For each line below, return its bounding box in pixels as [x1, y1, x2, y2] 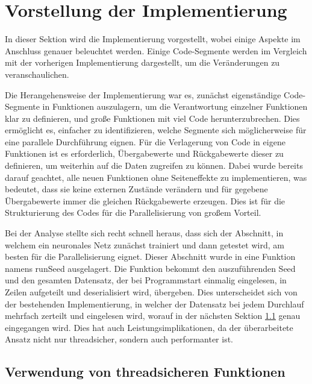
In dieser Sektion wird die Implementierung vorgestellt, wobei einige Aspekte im [5, 33, 301, 45]
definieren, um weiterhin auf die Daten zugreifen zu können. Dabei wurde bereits [5, 159, 303, 172]
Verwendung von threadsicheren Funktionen [5, 362, 285, 381]
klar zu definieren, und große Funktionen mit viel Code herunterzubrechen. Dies [5, 112, 300, 124]
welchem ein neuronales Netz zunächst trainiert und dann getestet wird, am [5, 238, 284, 251]
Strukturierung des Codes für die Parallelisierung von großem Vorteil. [5, 206, 261, 219]
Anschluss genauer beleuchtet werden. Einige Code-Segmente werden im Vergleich [5, 44, 307, 57]
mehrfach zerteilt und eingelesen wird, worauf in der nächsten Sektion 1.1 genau [5, 309, 301, 322]
